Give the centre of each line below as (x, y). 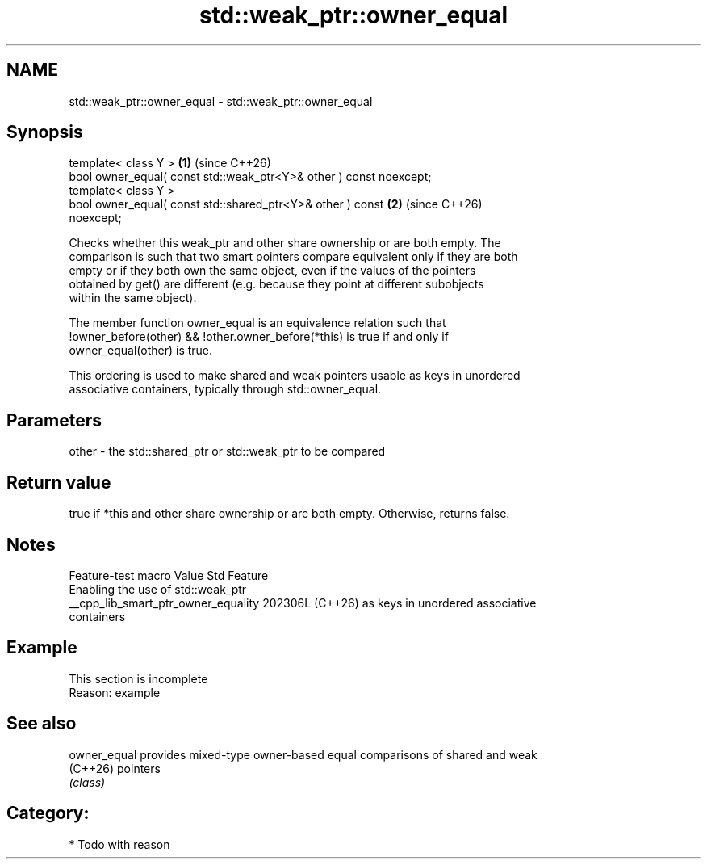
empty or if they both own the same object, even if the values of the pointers (272, 271)
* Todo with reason (119, 844)
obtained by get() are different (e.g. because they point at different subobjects (276, 284)
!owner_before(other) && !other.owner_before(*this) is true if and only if (259, 337)
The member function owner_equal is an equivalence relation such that (257, 323)
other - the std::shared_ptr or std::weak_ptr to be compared (227, 451)
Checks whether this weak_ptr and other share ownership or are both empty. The (285, 243)
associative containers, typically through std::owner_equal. (225, 389)
